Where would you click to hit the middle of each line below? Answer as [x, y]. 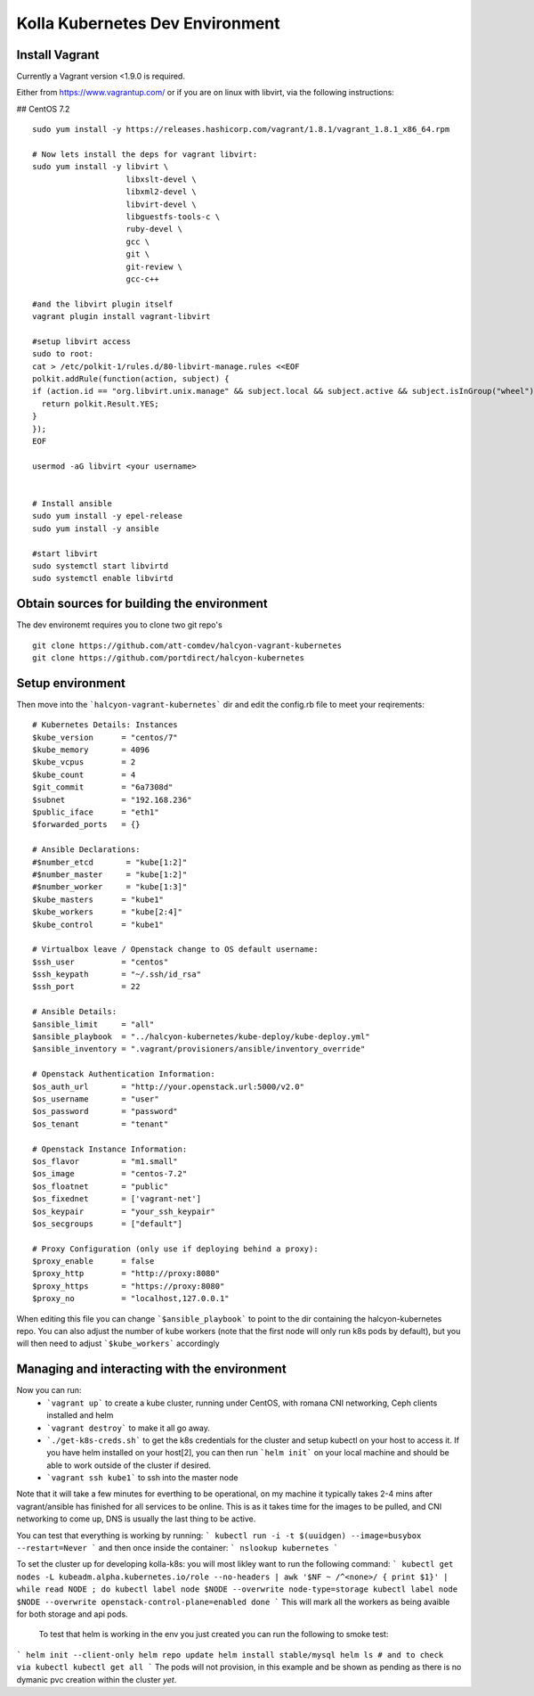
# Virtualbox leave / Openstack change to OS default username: [176, 950]
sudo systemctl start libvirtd [101, 565]
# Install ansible [73, 503]
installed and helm [80, 1415]
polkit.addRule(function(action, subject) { [131, 379]
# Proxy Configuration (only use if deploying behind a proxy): [176, 1249]
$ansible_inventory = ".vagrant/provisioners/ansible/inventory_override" [199, 1049]
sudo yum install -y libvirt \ [101, 167]
